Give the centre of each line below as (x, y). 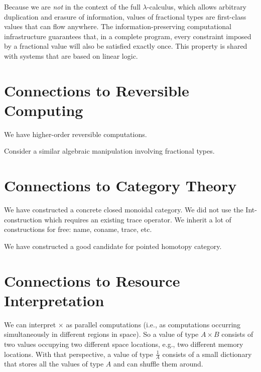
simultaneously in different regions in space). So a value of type (101, 334)
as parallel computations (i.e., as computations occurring (153, 324)
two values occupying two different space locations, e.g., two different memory (124, 344)
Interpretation (54, 300)
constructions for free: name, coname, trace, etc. (78, 229)
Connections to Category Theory (120, 185)
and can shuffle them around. (158, 364)
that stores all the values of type (54, 364)
